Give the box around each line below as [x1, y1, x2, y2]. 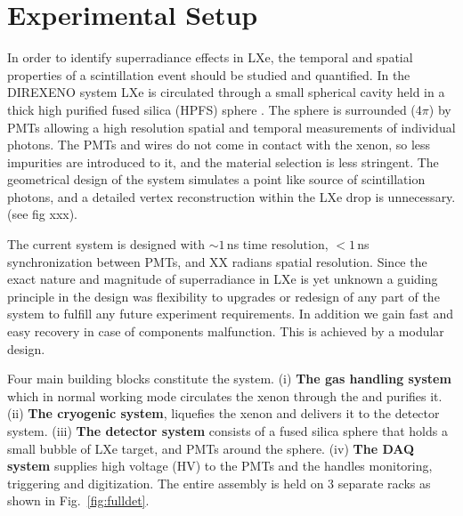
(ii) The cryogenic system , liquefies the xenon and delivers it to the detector [7, 404, 440, 423]
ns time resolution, [226, 235, 329, 254]
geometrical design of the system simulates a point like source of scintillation [7, 170, 426, 189]
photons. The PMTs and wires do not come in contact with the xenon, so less [7, 135, 431, 154]
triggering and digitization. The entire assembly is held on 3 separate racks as [7, 473, 431, 492]
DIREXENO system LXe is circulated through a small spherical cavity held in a [7, 83, 445, 101]
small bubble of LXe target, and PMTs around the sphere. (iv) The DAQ [7, 439, 415, 457]
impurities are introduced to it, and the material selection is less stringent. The [7, 152, 439, 171]
